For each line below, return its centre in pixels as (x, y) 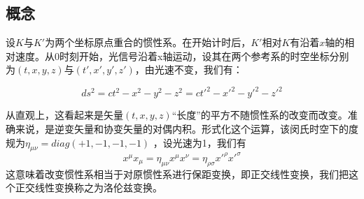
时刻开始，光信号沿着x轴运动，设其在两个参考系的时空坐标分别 (204, 56)
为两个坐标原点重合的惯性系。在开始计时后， (148, 42)
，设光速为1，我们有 (199, 142)
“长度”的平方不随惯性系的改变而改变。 (260, 115)
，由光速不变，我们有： (189, 69)
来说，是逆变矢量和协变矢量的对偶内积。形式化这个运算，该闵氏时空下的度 (187, 129)
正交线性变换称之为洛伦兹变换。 (89, 187)
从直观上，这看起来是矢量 (64, 115)
